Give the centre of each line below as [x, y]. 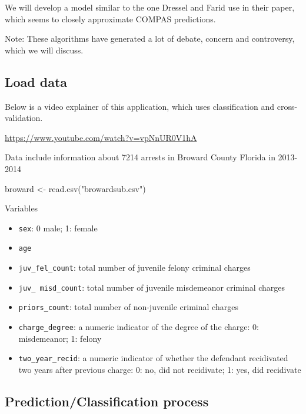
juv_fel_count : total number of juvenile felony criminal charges [134, 267]
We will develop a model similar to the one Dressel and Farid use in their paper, [150, 7]
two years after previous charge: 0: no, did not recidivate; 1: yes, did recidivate [160, 369]
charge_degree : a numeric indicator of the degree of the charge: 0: [139, 327]
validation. [24, 118]
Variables [21, 208]
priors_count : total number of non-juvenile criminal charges [128, 307]
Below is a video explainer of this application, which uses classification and [140, 106]
